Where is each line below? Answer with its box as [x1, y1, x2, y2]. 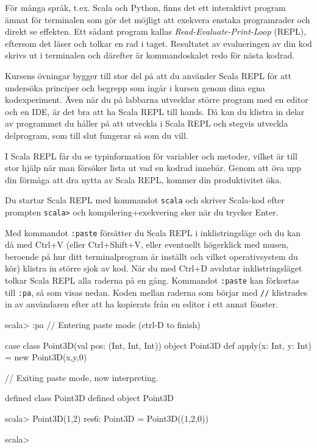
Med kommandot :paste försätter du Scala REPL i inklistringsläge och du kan [5, 226, 301, 239]
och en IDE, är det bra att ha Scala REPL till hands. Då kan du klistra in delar [5, 105, 305, 117]
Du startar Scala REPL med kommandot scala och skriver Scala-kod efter [5, 194, 285, 206]
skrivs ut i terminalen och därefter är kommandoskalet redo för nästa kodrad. [5, 49, 295, 61]
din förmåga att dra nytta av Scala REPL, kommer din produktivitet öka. [5, 173, 282, 186]
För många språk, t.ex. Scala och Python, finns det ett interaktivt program [5, 1, 286, 13]
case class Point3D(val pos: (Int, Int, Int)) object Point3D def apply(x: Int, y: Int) [5, 338, 312, 351]
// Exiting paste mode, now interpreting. [5, 371, 158, 383]
